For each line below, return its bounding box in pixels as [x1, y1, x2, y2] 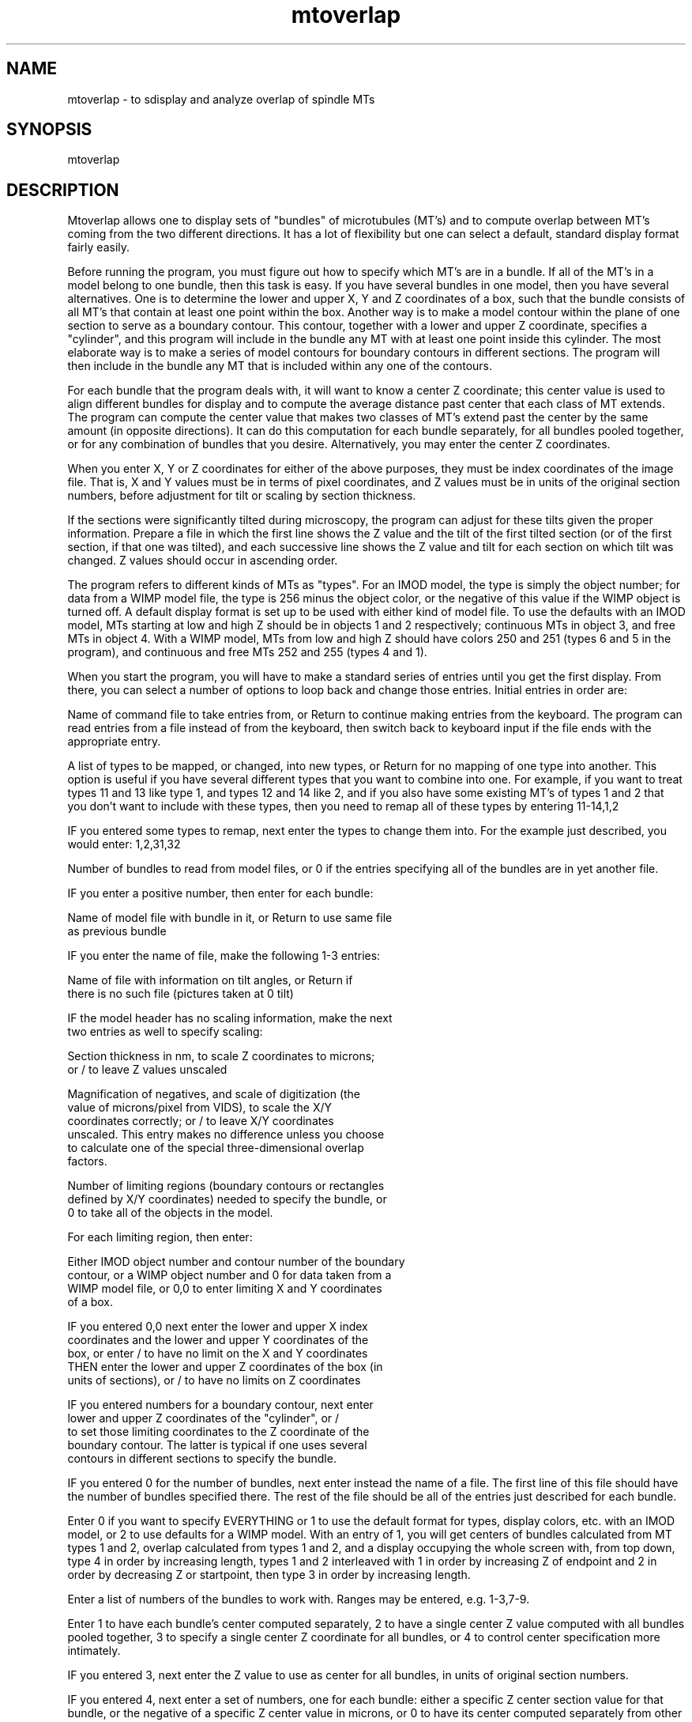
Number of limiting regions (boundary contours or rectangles [67, 1179, 385, 1193]
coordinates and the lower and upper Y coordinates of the [67, 1333, 369, 1347]
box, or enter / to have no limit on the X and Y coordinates [67, 1346, 368, 1361]
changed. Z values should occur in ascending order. [67, 553, 338, 568]
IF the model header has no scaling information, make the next [67, 1011, 393, 1025]
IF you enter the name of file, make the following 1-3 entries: [67, 949, 381, 963]
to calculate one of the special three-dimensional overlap [67, 1141, 364, 1155]
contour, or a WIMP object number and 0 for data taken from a [67, 1268, 392, 1282]
